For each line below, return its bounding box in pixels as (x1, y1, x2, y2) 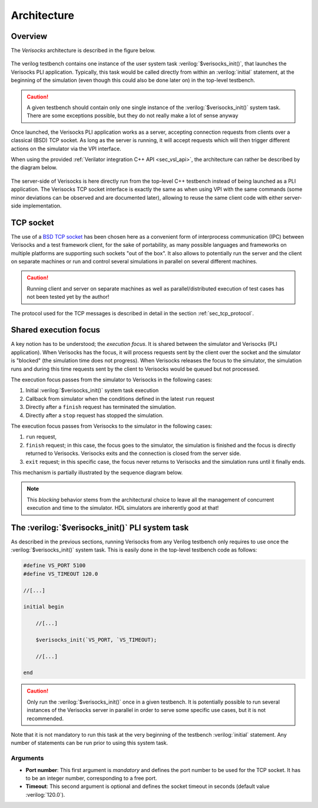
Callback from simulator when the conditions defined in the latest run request (25, 395, 215, 402)
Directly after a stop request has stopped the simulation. (25, 411, 164, 418)
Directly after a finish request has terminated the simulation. (25, 404, 177, 411)
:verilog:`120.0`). (25, 791, 65, 798)
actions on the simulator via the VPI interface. (11, 145, 122, 152)
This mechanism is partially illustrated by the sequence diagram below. (11, 469, 183, 476)
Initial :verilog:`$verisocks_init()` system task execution (25, 387, 159, 394)
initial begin (23, 603, 64, 610)
